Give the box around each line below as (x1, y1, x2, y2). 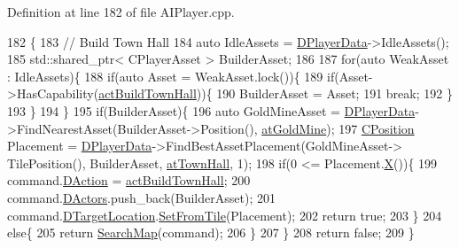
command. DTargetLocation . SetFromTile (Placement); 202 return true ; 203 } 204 (7, 205, 442, 224)
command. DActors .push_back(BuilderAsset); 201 (7, 188, 276, 206)
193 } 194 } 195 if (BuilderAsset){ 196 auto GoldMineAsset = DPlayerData (7, 101, 416, 120)
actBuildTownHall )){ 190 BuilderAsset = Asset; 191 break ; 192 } (98, 84, 453, 103)
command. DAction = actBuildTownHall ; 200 (7, 171, 251, 190)
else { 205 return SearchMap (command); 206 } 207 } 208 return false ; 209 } (7, 223, 415, 242)
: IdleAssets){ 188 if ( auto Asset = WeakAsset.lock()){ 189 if (7, 66, 335, 85)
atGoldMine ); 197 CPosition (261, 119, 415, 137)
